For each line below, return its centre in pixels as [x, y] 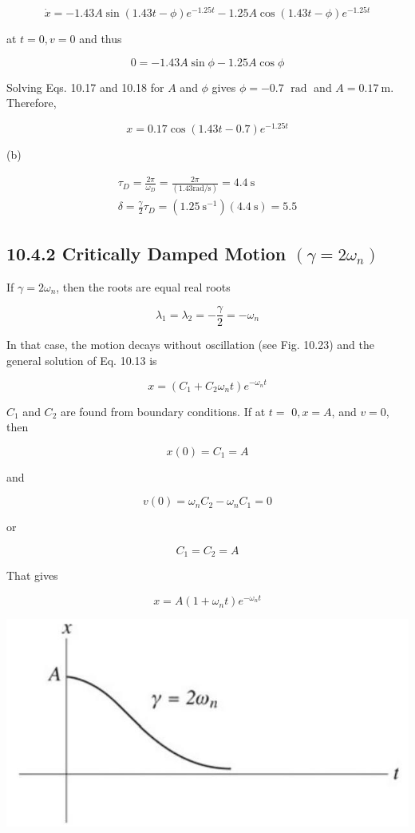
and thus [101, 39]
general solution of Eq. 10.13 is [82, 360]
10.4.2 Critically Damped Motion [146, 253]
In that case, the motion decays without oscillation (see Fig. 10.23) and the [190, 345]
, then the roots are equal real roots [143, 286]
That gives [32, 575]
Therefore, [32, 103]
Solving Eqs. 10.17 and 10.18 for [85, 87]
